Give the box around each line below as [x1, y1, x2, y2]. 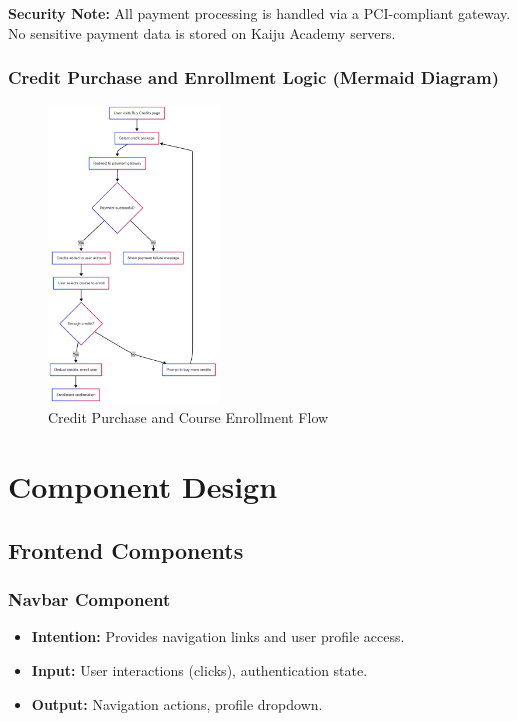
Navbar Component [8, 587, 171, 612]
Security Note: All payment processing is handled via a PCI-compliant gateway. [8, 3, 511, 23]
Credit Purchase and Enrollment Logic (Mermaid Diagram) [8, 65, 499, 90]
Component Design [8, 466, 278, 507]
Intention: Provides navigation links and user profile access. [31, 626, 405, 647]
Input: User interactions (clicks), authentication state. [31, 659, 368, 680]
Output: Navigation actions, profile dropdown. [31, 693, 323, 714]
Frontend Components [8, 534, 244, 565]
